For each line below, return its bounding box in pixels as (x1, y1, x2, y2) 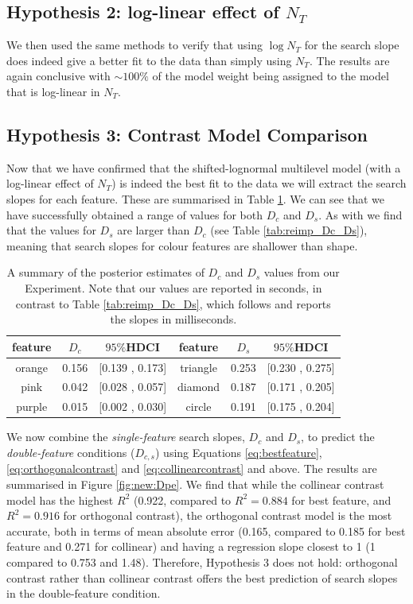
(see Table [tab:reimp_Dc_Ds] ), (210, 222, 368, 238)
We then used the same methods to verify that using (6, 37, 263, 53)
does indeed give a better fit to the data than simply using (6, 52, 292, 68)
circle (185, 398, 212, 415)
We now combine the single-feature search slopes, (6, 428, 245, 445)
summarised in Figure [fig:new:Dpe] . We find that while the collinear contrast (6, 475, 384, 492)
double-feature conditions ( (6, 443, 135, 460)
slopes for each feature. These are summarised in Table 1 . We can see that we (6, 190, 384, 207)
